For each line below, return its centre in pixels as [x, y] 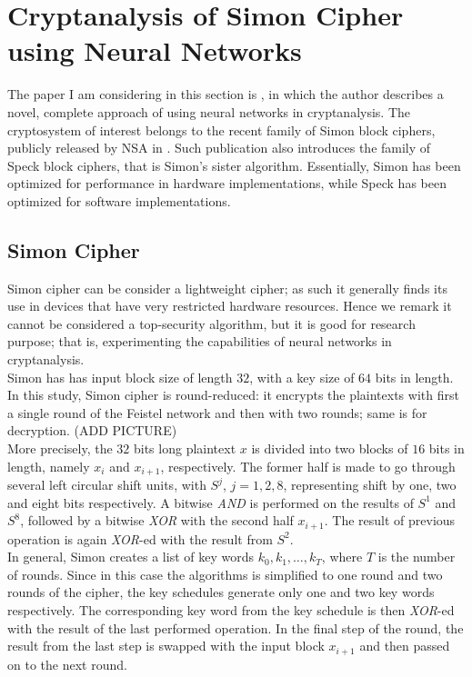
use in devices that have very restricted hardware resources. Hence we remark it [230, 306]
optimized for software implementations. [119, 200]
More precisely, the [60, 448]
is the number [417, 557]
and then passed [405, 646]
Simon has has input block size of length [120, 377]
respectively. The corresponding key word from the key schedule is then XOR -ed [231, 610]
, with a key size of [302, 377]
